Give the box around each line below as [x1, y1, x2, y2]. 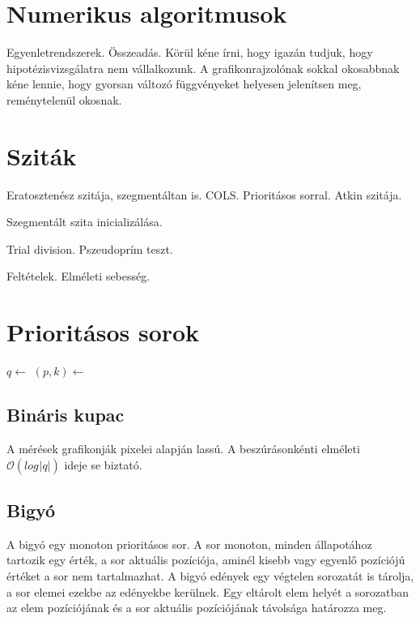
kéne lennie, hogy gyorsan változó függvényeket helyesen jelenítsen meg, [6, 75, 362, 92]
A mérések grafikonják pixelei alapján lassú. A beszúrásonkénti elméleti [6, 439, 360, 456]
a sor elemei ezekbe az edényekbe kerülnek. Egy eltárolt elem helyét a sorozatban [6, 583, 409, 600]
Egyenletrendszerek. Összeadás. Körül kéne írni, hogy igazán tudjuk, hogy [6, 44, 373, 61]
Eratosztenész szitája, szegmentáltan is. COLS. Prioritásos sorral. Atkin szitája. [6, 186, 402, 203]
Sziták [6, 139, 77, 172]
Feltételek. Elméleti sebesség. [6, 268, 151, 285]
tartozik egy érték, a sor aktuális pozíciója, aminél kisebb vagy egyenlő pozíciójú [6, 551, 405, 568]
